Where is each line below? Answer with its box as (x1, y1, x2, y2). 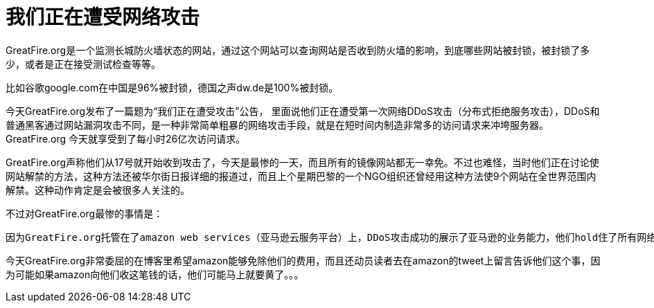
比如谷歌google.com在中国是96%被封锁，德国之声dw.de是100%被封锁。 (6, 81, 339, 93)
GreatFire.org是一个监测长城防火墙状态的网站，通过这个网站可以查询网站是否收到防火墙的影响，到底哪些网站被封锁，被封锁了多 (6, 44, 590, 56)
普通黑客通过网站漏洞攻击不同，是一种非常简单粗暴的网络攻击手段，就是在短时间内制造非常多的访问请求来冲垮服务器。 (6, 118, 549, 131)
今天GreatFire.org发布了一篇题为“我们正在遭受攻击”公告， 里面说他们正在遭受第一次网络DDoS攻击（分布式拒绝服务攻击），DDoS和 (6, 105, 600, 117)
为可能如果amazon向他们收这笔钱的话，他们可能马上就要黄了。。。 (6, 268, 304, 280)
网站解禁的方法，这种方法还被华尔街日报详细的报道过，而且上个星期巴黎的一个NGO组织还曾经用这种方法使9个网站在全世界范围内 (6, 170, 596, 182)
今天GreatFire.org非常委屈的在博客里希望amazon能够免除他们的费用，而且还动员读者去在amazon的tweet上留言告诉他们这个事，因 (6, 254, 601, 266)
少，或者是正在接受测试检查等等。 (6, 57, 161, 70)
